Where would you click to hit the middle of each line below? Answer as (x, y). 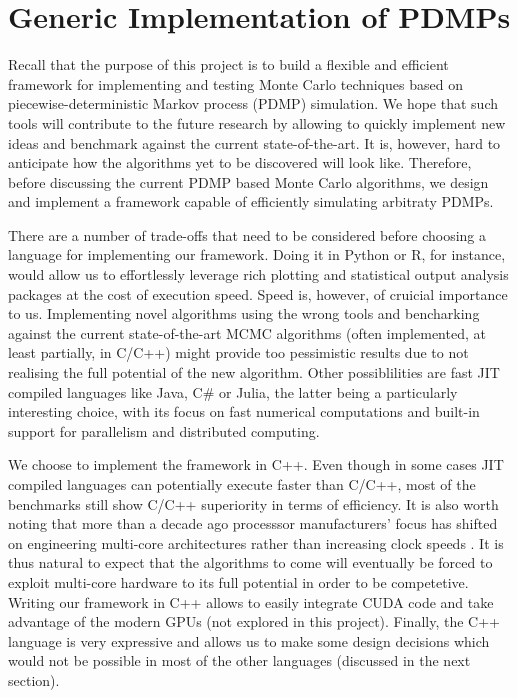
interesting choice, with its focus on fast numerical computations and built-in (244, 411)
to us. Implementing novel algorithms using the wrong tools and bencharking (244, 313)
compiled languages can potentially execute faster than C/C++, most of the (242, 484)
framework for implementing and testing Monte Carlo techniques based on (235, 83)
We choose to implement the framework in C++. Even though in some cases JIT (256, 464)
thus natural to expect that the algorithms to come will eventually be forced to (250, 562)
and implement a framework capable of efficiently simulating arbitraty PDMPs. (251, 201)
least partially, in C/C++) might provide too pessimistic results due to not (238, 352)
